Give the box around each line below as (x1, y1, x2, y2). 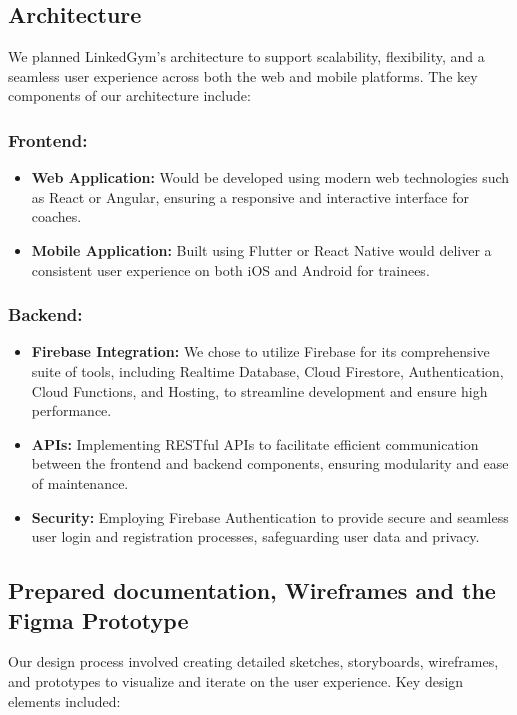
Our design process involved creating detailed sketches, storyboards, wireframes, (8, 651, 499, 672)
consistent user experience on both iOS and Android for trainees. (31, 259, 430, 280)
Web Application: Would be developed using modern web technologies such (31, 167, 510, 188)
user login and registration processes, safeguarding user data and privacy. (31, 526, 480, 547)
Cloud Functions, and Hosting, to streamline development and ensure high (31, 380, 488, 401)
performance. (31, 400, 112, 421)
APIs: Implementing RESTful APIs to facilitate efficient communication (31, 433, 479, 454)
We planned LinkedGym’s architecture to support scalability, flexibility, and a (8, 46, 485, 67)
